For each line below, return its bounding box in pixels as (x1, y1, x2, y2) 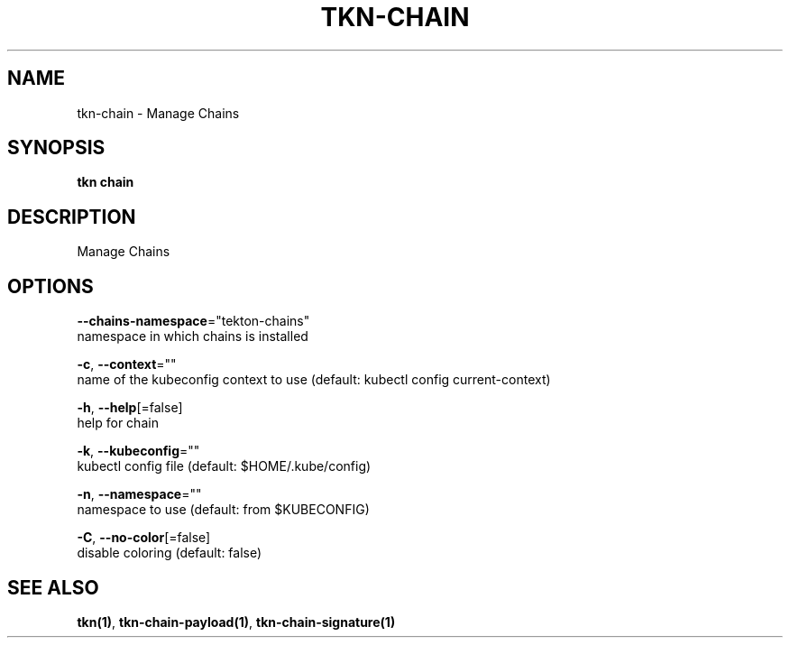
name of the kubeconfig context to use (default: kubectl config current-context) (77, 372, 551, 388)
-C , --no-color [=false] (77, 530, 211, 546)
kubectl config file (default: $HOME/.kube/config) (77, 458, 372, 475)
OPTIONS (7, 274, 94, 298)
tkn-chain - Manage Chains (77, 105, 240, 121)
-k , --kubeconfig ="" (77, 443, 200, 459)
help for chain (77, 415, 159, 431)
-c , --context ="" (77, 356, 177, 373)
